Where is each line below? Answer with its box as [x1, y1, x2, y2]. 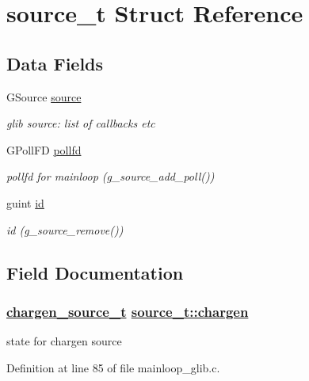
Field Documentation [6, 260, 184, 284]
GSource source [6, 88, 82, 105]
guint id [6, 194, 44, 211]
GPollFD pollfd [6, 141, 82, 158]
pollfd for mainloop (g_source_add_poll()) [6, 168, 215, 185]
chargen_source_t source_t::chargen [6, 301, 249, 321]
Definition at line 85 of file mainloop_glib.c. [6, 359, 220, 375]
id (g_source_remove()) [6, 221, 124, 238]
